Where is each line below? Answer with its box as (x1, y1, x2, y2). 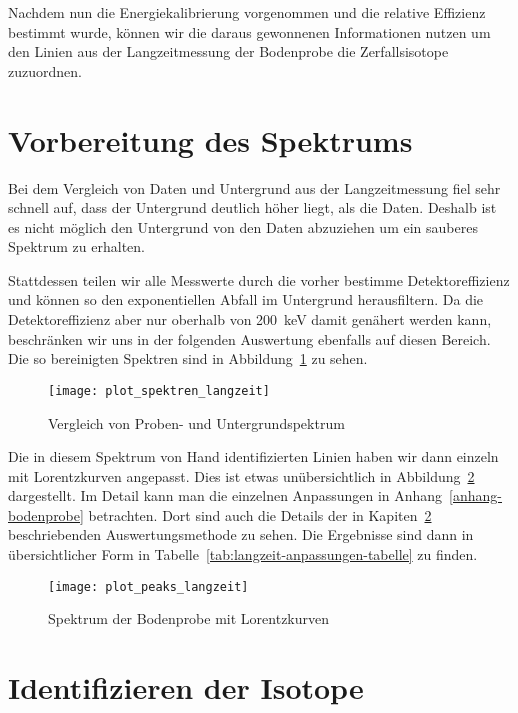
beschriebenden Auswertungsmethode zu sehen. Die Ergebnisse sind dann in (8, 524, 474, 545)
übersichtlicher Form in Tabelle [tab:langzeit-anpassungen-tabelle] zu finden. (8, 544, 478, 565)
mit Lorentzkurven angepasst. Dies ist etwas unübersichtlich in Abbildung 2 (8, 465, 475, 486)
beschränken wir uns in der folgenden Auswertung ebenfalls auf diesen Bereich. (8, 328, 491, 349)
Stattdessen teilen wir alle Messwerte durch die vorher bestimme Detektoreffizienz (8, 269, 510, 290)
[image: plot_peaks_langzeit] (48, 579, 249, 594)
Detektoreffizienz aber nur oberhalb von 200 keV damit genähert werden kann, (8, 309, 492, 330)
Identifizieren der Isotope (8, 667, 364, 708)
